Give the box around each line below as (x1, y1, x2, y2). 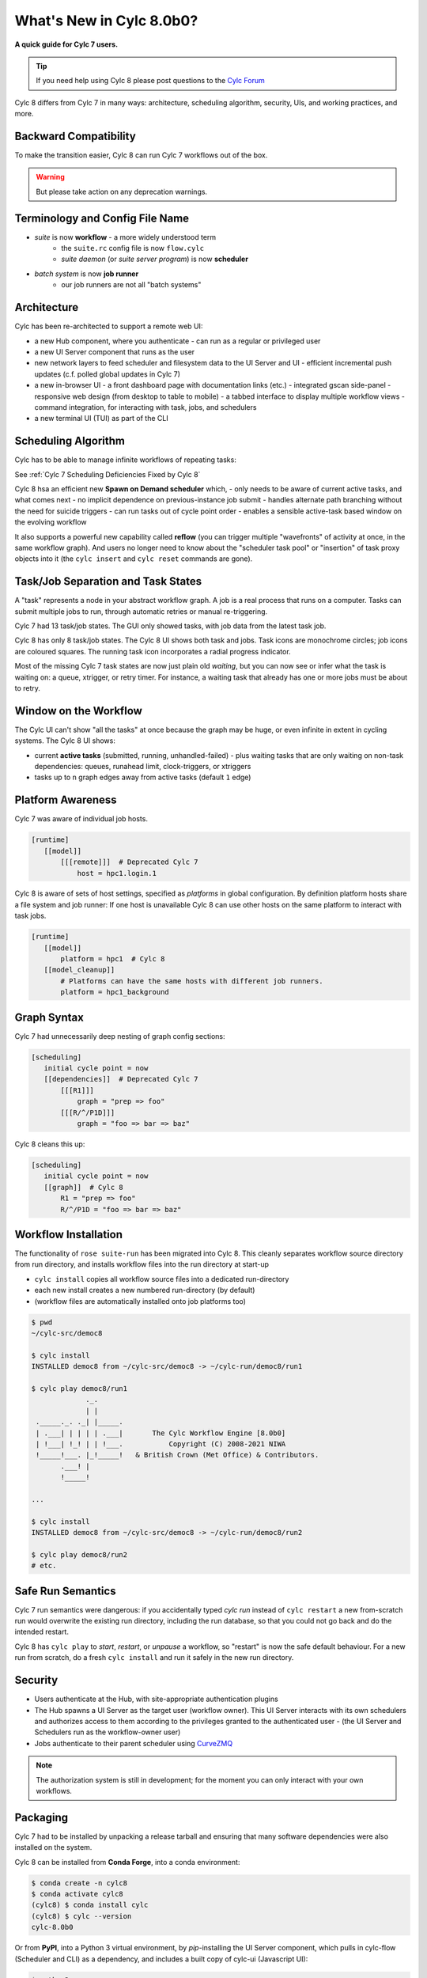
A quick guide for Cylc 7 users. (14, 40, 119, 49)
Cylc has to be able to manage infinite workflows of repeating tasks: (14, 455, 236, 464)
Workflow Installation (14, 1227, 123, 1241)
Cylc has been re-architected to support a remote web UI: (14, 321, 203, 332)
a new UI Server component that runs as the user (34, 347, 195, 356)
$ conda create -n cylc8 (31, 1878, 128, 1887)
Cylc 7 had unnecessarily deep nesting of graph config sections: (14, 1031, 225, 1040)
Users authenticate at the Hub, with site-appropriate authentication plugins (34, 1694, 278, 1704)
